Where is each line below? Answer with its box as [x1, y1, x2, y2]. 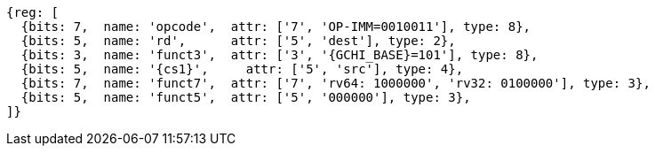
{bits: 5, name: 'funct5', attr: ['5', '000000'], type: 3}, [20, 90, 471, 104]
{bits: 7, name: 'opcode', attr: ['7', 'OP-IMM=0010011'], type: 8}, [20, 19, 531, 34]
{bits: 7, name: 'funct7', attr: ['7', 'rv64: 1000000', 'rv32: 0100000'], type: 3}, [20, 76, 651, 90]
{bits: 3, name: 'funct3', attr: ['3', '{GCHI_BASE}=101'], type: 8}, [20, 48, 539, 62]
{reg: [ [6, 5, 60, 19]
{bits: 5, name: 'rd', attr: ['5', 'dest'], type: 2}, [20, 34, 456, 48]
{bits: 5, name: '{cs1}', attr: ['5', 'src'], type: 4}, [20, 62, 464, 76]
